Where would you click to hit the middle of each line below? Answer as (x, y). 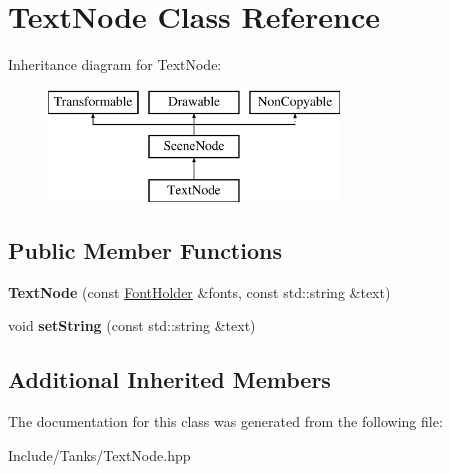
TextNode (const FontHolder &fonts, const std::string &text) (199, 291)
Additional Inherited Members (169, 379)
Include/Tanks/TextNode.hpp (99, 454)
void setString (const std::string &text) (132, 325)
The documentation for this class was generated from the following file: (225, 421)
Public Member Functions (145, 250)
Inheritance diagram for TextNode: (115, 64)
